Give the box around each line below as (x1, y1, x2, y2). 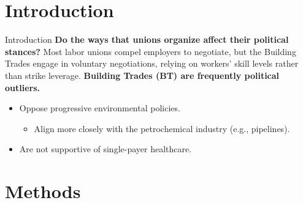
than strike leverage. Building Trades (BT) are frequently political (5, 68, 280, 81)
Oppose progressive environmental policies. (19, 102, 180, 114)
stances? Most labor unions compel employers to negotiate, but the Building (5, 45, 296, 57)
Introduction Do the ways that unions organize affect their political (5, 33, 289, 46)
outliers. (5, 81, 40, 94)
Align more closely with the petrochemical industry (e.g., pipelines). (34, 122, 290, 135)
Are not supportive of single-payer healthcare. (19, 142, 192, 155)
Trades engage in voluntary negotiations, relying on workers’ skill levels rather (5, 57, 299, 70)
